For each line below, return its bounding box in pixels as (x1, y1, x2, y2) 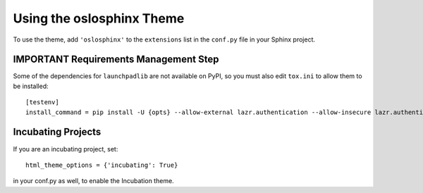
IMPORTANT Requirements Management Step (13, 54, 219, 66)
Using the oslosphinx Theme (13, 11, 185, 26)
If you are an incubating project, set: (13, 144, 118, 153)
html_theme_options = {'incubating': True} (25, 161, 178, 169)
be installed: (13, 82, 49, 90)
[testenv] (25, 99, 59, 106)
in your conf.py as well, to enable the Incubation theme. (13, 177, 174, 185)
